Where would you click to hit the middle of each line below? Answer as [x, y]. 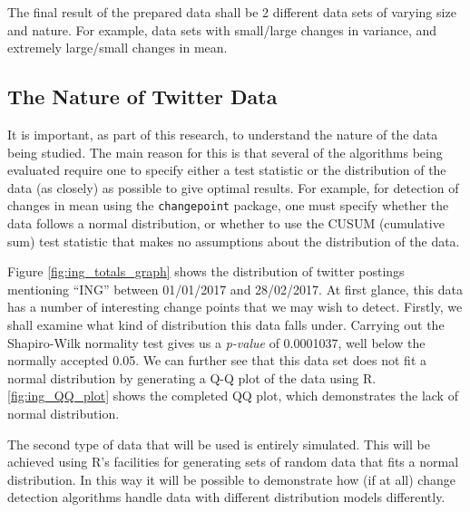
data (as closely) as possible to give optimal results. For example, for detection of [233, 187]
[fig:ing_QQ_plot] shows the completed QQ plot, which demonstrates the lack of [233, 396]
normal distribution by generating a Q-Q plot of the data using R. [192, 377]
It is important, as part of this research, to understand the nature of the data [223, 134]
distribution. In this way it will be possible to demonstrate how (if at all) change [231, 479]
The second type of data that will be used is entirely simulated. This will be [219, 444]
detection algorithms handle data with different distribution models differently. [226, 497]
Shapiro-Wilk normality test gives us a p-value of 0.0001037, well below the [216, 342]
